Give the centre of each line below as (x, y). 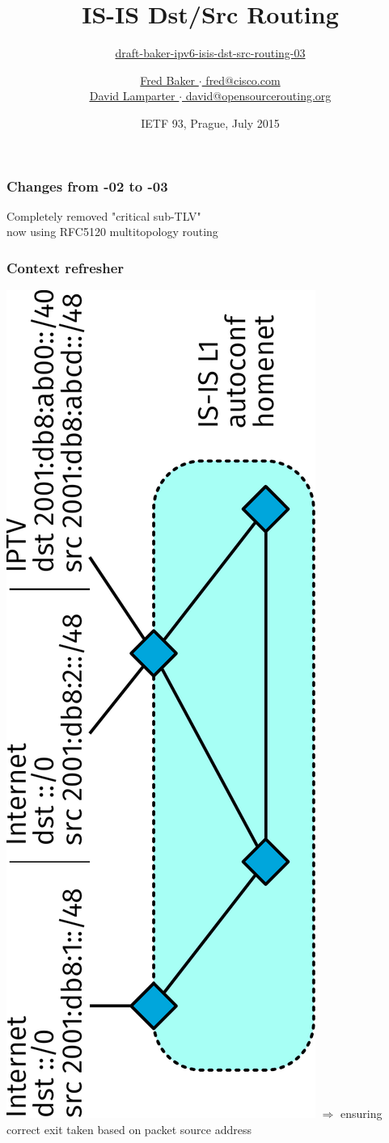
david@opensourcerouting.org (258, 96)
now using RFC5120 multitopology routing (112, 232)
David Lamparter (132, 96)
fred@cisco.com (243, 80)
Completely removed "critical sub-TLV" (104, 215)
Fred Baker (168, 80)
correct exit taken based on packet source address (129, 1129)
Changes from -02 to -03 (87, 186)
